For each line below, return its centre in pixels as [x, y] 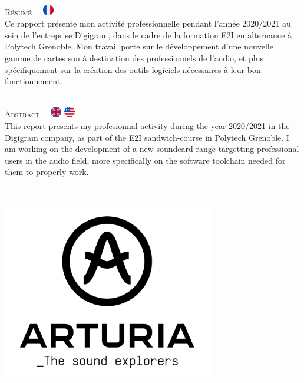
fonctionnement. [34, 81]
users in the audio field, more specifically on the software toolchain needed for [145, 160]
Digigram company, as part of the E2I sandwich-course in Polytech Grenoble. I [147, 137]
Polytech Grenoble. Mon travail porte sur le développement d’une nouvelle [139, 46]
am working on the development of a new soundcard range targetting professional [152, 149]
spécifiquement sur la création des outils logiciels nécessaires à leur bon [133, 69]
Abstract [22, 114]
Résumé [19, 11]
